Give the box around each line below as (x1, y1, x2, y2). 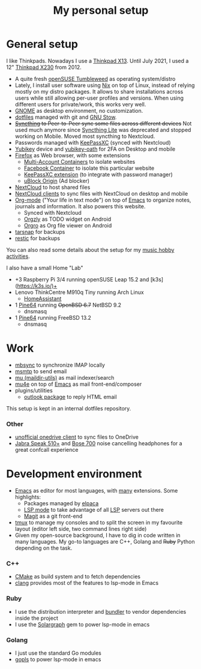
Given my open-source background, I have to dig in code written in (14, 532, 181, 539)
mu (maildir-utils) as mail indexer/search (14, 374, 115, 381)
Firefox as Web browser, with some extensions (14, 151, 131, 159)
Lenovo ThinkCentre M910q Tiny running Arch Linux (14, 289, 144, 296)
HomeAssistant (23, 295, 62, 302)
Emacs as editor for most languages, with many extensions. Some (14, 487, 178, 494)
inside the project (14, 614, 59, 622)
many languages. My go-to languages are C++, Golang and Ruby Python (14, 538, 195, 545)
